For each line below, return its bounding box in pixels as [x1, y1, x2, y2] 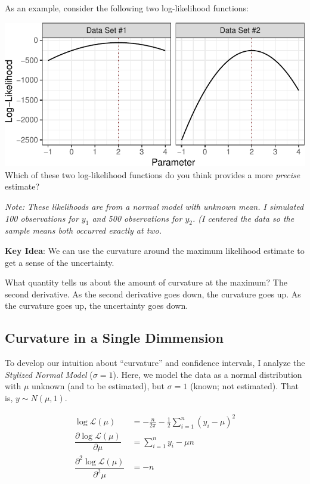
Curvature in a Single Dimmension [5, 328, 224, 347]
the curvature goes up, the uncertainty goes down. [5, 299, 188, 312]
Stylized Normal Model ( [5, 368, 93, 380]
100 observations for [5, 212, 79, 224]
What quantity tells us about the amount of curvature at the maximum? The [5, 276, 287, 288]
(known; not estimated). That [190, 380, 299, 392]
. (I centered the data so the [192, 212, 294, 224]
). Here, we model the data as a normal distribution [113, 368, 302, 380]
